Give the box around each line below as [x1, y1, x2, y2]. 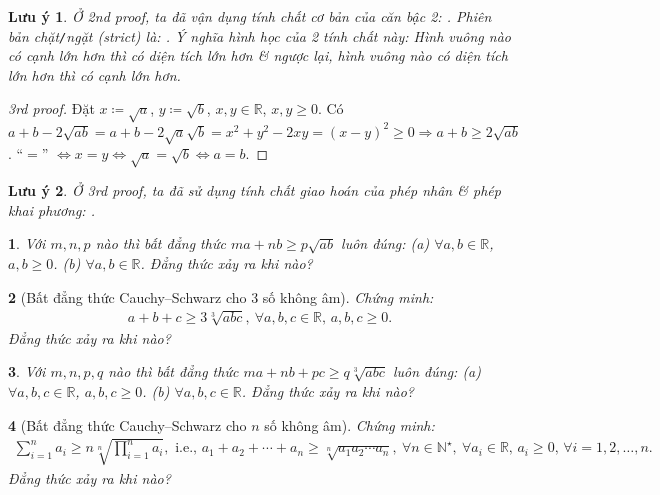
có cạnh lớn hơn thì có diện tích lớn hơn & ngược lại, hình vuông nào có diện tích [8, 45, 508, 66]
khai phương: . [8, 199, 95, 220]
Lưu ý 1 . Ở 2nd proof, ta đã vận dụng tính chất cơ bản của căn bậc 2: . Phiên [8, 6, 492, 26]
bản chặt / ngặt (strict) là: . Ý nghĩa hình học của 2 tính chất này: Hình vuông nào [8, 25, 511, 46]
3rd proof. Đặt [8, 98, 95, 119]
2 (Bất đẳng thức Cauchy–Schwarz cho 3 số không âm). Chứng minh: [8, 286, 434, 307]
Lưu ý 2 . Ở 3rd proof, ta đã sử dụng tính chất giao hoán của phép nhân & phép [8, 180, 501, 201]
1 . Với [8, 233, 46, 254]
